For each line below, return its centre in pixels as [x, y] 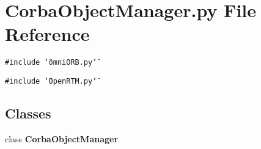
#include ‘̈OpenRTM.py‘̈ [51, 81]
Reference [47, 34]
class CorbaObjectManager [62, 138]
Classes [28, 113]
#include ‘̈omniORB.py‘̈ [51, 63]
